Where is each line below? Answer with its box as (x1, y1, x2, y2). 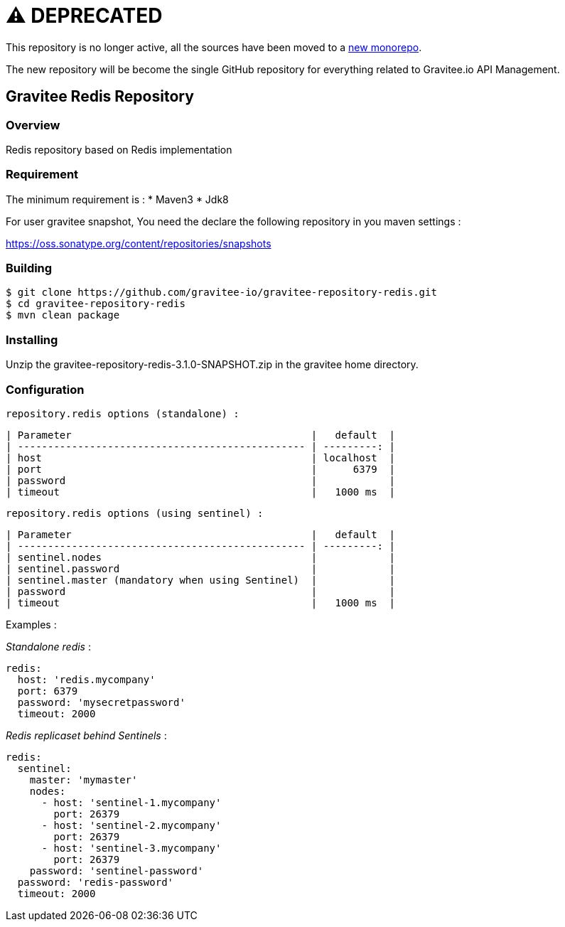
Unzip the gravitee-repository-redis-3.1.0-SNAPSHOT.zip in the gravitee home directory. (6, 358, 419, 371)
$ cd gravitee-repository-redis (6, 298, 185, 310)
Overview (6, 117, 60, 132)
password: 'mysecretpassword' (17, 696, 185, 708)
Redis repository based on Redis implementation (6, 143, 232, 156)
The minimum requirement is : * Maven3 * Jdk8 (6, 193, 229, 205)
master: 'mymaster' (29, 773, 138, 786)
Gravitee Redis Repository (6, 87, 194, 106)
